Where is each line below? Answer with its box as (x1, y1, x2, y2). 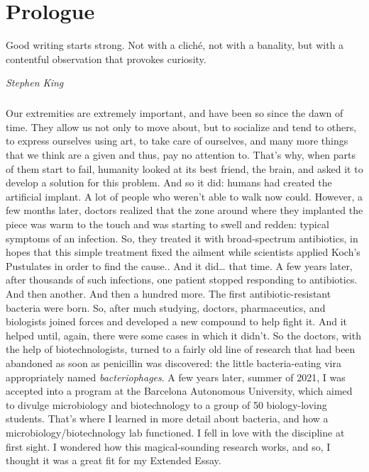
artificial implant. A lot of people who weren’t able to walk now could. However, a (6, 189, 363, 203)
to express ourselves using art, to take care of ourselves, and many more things (6, 133, 348, 148)
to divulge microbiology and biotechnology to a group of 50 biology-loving (6, 397, 327, 412)
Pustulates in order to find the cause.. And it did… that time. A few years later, (6, 258, 353, 273)
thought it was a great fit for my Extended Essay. (6, 453, 221, 468)
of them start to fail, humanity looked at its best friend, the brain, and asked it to (6, 161, 363, 176)
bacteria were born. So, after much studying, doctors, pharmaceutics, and (6, 300, 326, 315)
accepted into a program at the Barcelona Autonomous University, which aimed (6, 383, 353, 398)
